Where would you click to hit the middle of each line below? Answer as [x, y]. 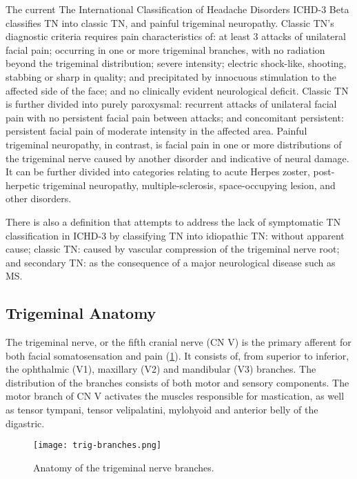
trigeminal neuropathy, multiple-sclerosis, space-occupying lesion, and [189, 185]
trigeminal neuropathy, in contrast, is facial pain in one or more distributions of [174, 144]
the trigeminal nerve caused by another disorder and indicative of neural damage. [177, 158]
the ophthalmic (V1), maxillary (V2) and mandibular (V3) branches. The [161, 369]
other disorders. [39, 198]
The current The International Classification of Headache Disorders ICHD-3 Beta [177, 9]
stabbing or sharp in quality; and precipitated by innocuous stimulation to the [171, 76]
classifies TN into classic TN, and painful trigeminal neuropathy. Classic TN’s [170, 22]
